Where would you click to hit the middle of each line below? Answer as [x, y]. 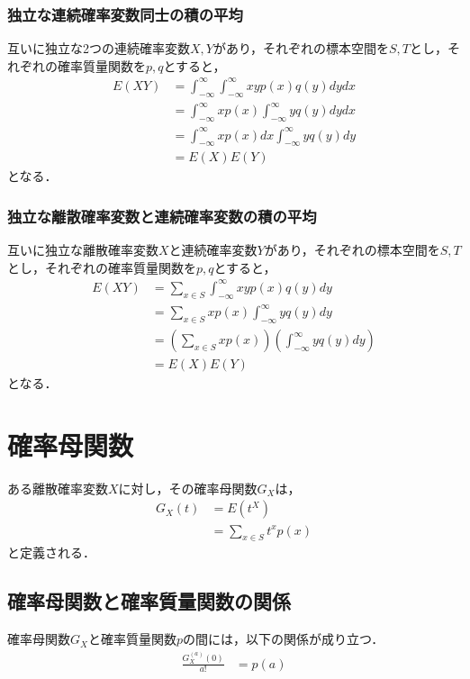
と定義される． [51, 552]
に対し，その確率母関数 [188, 488]
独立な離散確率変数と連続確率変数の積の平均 [162, 216]
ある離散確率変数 [58, 488]
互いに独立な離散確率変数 [83, 250]
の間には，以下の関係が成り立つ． [283, 639]
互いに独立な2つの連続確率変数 [99, 48]
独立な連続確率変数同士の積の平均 [125, 14]
